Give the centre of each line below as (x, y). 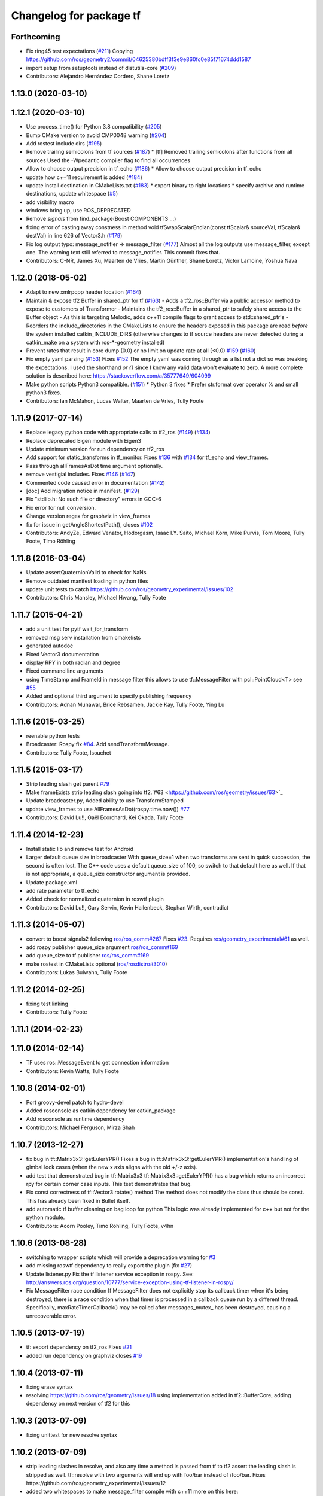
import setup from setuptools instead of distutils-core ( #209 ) (101, 68)
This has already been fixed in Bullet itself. (78, 1200)
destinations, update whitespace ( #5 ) (72, 194)
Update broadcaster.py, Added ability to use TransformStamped (105, 801)
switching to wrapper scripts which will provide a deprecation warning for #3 (121, 1257)
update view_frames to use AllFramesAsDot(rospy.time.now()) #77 (108, 809)
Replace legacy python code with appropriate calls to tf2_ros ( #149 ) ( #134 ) (118, 432)
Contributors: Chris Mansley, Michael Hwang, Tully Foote (96, 598)
